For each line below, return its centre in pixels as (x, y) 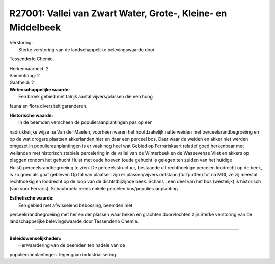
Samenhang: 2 (25, 75)
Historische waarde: (31, 115)
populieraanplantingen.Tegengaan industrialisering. (63, 254)
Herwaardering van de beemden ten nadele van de (72, 245)
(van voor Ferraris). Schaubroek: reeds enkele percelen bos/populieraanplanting (94, 188)
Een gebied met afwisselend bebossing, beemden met (76, 205)
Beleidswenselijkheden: (35, 238)
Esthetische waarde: (32, 198)
